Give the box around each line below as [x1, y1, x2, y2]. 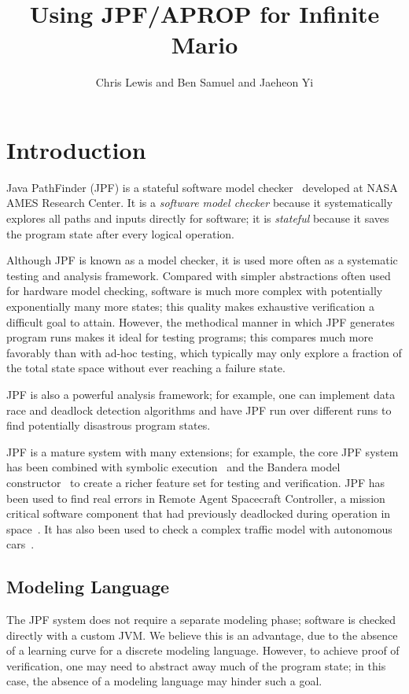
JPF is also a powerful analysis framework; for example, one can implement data [6, 386, 396, 402]
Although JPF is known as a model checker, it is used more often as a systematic [6, 252, 398, 268]
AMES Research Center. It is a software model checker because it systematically [6, 194, 393, 211]
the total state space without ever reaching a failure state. [6, 360, 286, 376]
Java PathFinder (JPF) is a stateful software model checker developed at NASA [6, 179, 398, 195]
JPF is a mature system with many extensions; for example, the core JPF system [6, 443, 399, 460]
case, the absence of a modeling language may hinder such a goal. [6, 673, 322, 689]
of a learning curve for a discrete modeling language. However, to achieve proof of [6, 642, 400, 659]
